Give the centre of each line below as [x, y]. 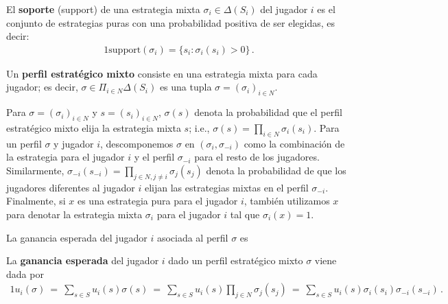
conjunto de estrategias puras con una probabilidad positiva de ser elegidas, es [171, 22]
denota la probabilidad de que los [276, 170]
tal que [245, 214]
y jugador [74, 143]
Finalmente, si [36, 201]
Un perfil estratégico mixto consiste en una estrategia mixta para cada [162, 73]
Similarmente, [35, 170]
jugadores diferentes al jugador [71, 187]
